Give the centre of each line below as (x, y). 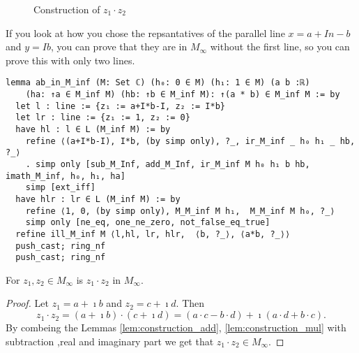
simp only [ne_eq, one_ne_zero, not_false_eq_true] (148, 223)
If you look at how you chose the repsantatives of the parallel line (145, 33)
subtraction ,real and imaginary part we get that (110, 341)
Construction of (67, 9)
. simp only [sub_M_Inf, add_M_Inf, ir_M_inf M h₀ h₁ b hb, (168, 164)
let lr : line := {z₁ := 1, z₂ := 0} (103, 118)
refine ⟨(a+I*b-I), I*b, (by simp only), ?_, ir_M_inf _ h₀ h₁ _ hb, (190, 141)
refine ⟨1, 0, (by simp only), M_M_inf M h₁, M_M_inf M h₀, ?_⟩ (180, 211)
